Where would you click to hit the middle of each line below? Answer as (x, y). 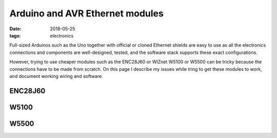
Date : (15, 29)
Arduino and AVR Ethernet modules (86, 13)
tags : (15, 35)
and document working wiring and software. (56, 76)
